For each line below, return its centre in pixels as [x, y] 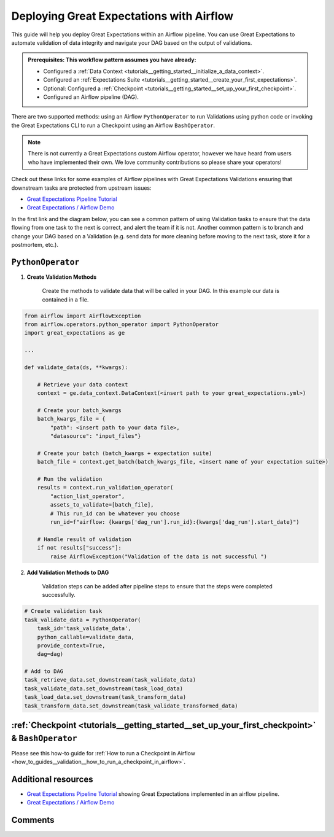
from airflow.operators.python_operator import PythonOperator [122, 325]
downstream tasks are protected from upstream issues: [81, 188]
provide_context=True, [71, 645]
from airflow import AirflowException [83, 316]
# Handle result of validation [84, 539]
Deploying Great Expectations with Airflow [122, 16]
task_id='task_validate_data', [84, 629]
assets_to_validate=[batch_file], [102, 505]
